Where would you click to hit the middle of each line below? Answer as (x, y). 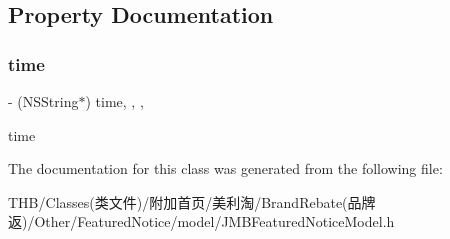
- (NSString (43, 101)
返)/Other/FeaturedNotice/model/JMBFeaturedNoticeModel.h (201, 221)
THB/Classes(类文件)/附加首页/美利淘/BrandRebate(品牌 (192, 201)
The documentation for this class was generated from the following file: (225, 168)
